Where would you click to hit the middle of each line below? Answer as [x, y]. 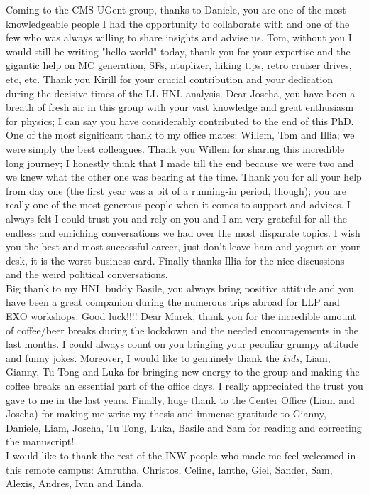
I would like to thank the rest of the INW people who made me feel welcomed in [181, 455]
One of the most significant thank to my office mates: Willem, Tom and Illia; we [180, 135]
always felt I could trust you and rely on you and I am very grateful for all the [177, 218]
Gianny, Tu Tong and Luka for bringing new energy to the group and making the [183, 372]
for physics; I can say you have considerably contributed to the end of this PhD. [180, 121]
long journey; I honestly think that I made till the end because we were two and [180, 163]
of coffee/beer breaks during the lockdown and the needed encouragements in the [182, 330]
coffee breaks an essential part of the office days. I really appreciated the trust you [184, 386]
